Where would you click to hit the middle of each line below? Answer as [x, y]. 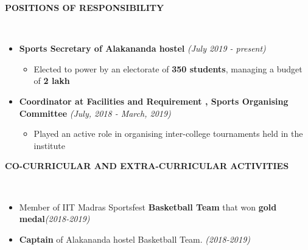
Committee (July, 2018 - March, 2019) [95, 113]
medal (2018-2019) [54, 219]
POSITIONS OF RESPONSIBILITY [85, 7]
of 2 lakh [52, 81]
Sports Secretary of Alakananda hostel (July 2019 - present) [142, 48]
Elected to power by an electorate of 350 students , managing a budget [168, 68]
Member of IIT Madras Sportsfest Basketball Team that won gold [148, 207]
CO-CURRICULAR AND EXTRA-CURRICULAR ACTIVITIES [147, 166]
